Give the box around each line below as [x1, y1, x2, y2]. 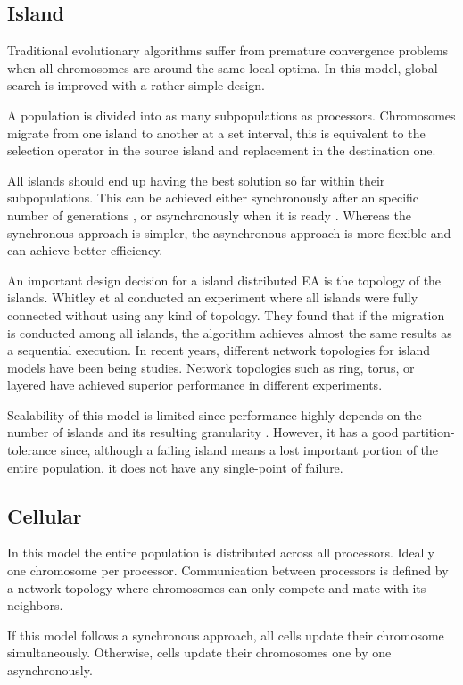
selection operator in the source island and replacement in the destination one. [7, 141, 436, 160]
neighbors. [7, 596, 63, 615]
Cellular [7, 501, 82, 529]
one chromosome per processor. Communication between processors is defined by [7, 561, 449, 580]
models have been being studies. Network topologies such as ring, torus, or [7, 358, 415, 376]
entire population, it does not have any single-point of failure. [7, 458, 343, 476]
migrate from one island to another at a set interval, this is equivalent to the [7, 123, 426, 142]
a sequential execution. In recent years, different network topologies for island [7, 341, 431, 359]
